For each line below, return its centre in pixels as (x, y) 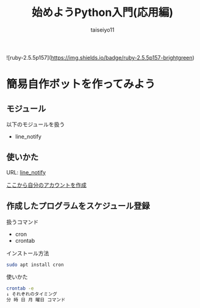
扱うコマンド (22, 222)
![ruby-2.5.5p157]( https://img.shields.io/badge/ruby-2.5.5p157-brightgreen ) (101, 57)
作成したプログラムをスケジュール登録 (78, 206)
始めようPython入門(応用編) (102, 13)
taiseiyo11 (102, 30)
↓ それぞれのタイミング (32, 294)
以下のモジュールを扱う (36, 124)
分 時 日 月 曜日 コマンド (36, 300)
